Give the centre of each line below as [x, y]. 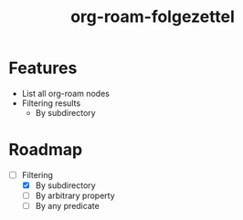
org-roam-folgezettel [153, 17]
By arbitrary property [75, 195]
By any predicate [67, 206]
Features [43, 68]
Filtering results [51, 103]
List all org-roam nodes [66, 93]
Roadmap [46, 150]
